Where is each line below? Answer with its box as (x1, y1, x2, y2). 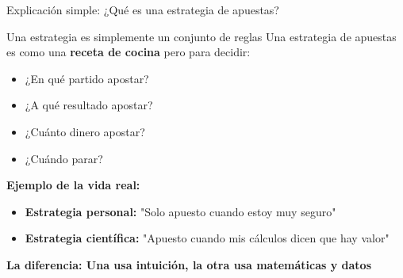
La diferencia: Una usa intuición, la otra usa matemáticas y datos (6, 256, 372, 272)
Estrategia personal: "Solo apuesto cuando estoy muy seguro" (25, 203, 336, 219)
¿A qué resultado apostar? (25, 97, 153, 113)
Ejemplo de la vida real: (6, 177, 140, 193)
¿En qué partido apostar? (25, 70, 149, 86)
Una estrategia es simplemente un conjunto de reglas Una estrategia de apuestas (6, 28, 397, 44)
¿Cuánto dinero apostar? (25, 123, 145, 139)
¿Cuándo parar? (25, 150, 103, 166)
